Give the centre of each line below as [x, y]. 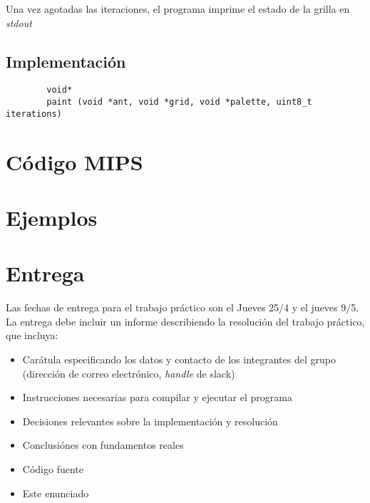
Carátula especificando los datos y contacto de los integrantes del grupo [179, 359]
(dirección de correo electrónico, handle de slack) [129, 373]
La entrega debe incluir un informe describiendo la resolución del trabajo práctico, [185, 321]
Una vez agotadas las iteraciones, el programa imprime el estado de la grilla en [178, 9]
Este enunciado [56, 493]
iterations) [34, 114]
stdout [19, 22]
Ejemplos [52, 217]
